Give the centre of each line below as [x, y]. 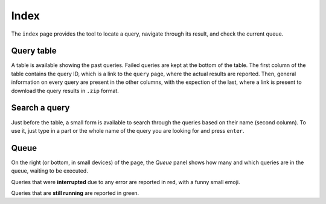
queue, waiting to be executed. [50, 171]
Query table [34, 51]
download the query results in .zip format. [65, 91]
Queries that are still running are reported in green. [75, 193]
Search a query [40, 108]
